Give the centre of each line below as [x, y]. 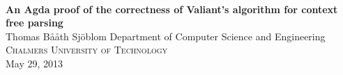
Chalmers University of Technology [87, 50]
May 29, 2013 [35, 63]
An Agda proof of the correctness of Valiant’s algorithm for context [172, 9]
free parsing [35, 23]
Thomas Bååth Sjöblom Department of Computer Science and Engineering [166, 36]
